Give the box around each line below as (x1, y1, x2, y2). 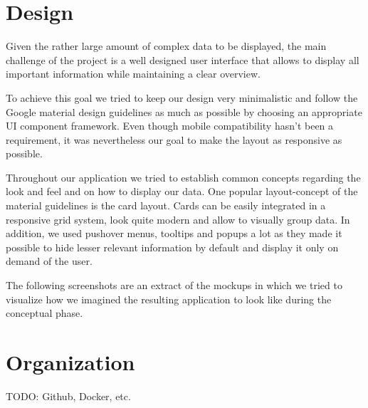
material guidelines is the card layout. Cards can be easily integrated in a (6, 198, 326, 213)
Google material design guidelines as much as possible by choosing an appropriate (6, 104, 362, 119)
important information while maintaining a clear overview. (6, 66, 261, 81)
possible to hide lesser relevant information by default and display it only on (6, 239, 339, 254)
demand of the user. (6, 253, 93, 268)
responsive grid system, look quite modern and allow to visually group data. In (6, 211, 350, 226)
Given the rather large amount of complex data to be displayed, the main (6, 38, 327, 53)
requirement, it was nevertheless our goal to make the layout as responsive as (6, 132, 342, 147)
